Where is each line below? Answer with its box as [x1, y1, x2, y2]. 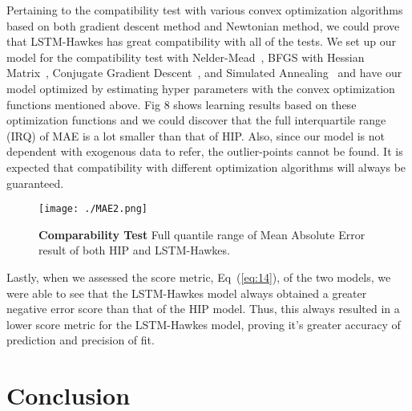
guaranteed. [6, 174, 64, 191]
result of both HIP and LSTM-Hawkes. [38, 242, 230, 258]
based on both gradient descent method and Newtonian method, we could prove [6, 17, 400, 34]
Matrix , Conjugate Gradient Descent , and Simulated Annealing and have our [6, 64, 402, 81]
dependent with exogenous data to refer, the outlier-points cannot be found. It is [6, 143, 403, 160]
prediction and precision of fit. [6, 332, 155, 348]
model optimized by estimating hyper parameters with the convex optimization [6, 79, 395, 96]
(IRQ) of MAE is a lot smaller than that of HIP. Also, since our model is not [6, 127, 385, 144]
